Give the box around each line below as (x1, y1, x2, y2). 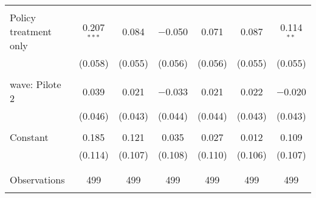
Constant (10, 130, 49, 144)
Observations (10, 172, 65, 186)
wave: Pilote (10, 77, 61, 91)
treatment (10, 24, 52, 38)
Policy (10, 10, 36, 24)
